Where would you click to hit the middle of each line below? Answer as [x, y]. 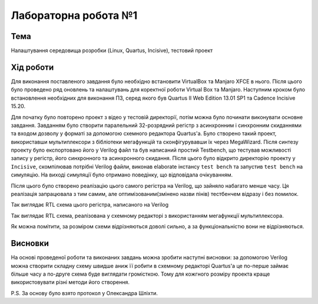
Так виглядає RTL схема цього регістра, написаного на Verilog [90, 205]
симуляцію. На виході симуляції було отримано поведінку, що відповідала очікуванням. [122, 175]
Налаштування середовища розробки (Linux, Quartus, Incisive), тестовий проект [112, 51]
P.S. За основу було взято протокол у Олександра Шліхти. [85, 293]
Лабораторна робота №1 [74, 15]
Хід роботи [32, 67]
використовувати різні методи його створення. [70, 282]
